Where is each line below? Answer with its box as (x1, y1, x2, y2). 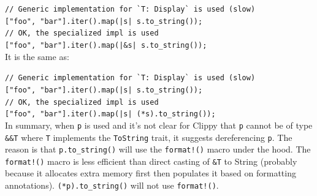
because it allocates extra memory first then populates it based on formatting (5, 167, 296, 179)
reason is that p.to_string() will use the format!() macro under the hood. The (5, 143, 311, 156)
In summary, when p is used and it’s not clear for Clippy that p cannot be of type (5, 118, 313, 131)
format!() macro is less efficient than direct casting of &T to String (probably (5, 154, 297, 167)
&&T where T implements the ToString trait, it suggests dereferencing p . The (5, 130, 292, 143)
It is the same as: (5, 50, 69, 62)
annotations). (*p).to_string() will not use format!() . (5, 179, 219, 192)
